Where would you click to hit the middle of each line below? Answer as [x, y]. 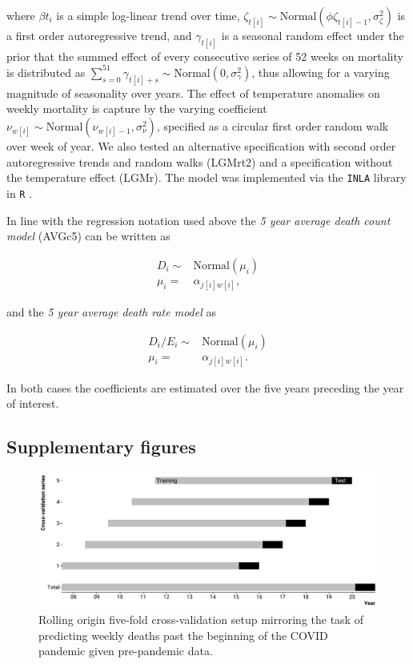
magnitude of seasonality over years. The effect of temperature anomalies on [193, 93]
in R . [20, 193]
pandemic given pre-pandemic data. [126, 651]
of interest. [33, 403]
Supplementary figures [101, 447]
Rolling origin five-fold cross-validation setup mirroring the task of [201, 620]
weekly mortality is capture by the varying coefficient [137, 109]
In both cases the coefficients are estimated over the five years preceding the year [205, 387]
